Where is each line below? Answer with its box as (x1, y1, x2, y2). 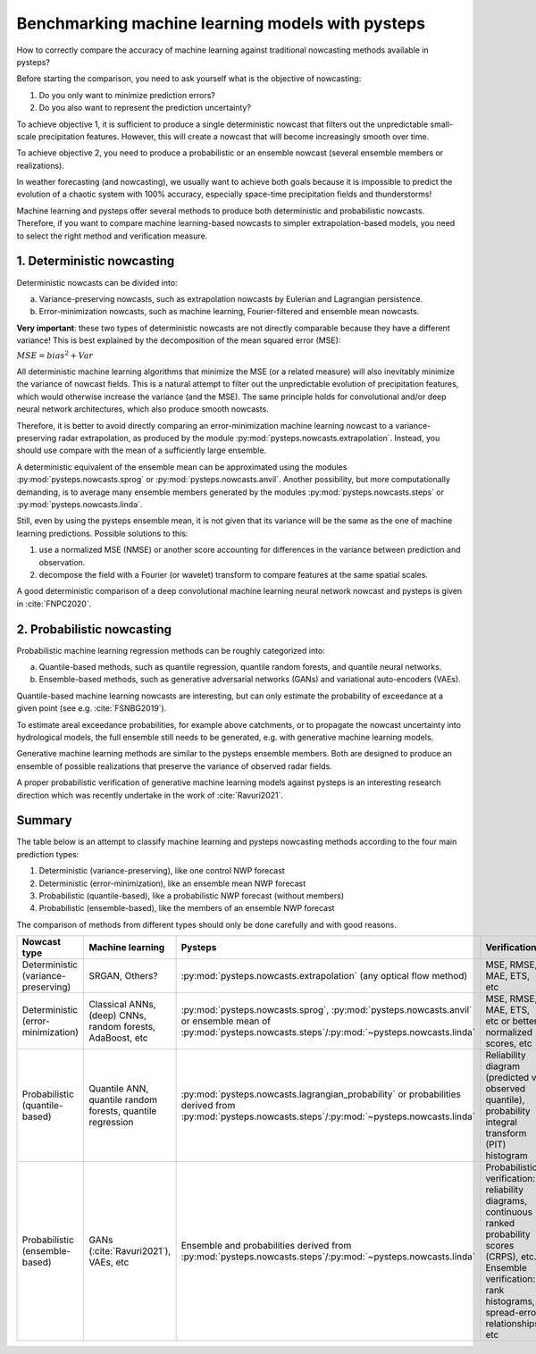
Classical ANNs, (88, 999, 156, 1011)
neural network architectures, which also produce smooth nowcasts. (16, 404, 270, 414)
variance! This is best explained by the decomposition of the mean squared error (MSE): (16, 335, 341, 346)
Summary (16, 813, 72, 828)
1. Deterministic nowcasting (16, 254, 175, 269)
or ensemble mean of (180, 1015, 272, 1027)
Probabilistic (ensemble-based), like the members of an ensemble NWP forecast (38, 903, 335, 914)
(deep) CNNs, (88, 1009, 147, 1022)
